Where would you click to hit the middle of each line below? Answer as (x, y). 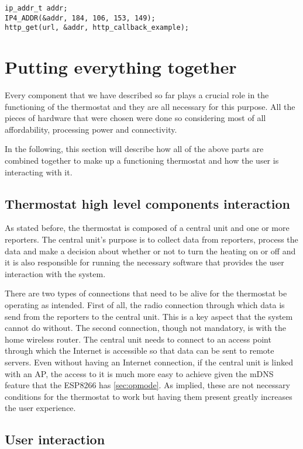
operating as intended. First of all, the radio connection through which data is (145, 305)
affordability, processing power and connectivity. (91, 129)
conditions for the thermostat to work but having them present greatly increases (149, 396)
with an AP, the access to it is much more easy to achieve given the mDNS (139, 373)
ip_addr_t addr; (36, 8)
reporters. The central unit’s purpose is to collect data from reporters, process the (151, 239)
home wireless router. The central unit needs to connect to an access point (138, 339)
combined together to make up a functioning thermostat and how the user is (142, 160)
